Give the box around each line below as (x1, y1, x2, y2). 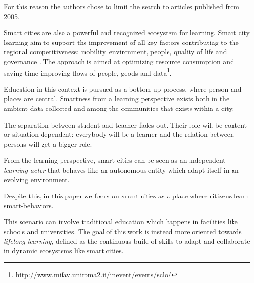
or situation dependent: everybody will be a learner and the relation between (4, 129, 234, 139)
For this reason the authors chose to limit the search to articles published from (4, 1, 240, 11)
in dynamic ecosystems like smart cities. (4, 245, 124, 256)
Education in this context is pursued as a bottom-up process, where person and (4, 84, 242, 94)
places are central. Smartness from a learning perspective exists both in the (4, 93, 230, 104)
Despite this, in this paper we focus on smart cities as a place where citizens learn (4, 191, 249, 201)
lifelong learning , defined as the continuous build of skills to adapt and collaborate (4, 236, 250, 246)
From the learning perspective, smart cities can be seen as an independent (4, 155, 226, 165)
